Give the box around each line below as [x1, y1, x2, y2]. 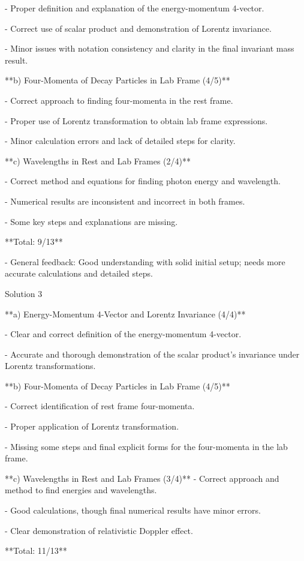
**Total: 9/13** [5, 235, 63, 248]
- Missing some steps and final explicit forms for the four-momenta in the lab [5, 440, 288, 452]
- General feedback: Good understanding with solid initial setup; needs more [5, 255, 285, 268]
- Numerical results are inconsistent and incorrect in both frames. [5, 194, 245, 207]
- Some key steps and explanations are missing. [5, 215, 178, 227]
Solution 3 [5, 287, 43, 299]
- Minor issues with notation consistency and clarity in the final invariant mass [5, 42, 294, 55]
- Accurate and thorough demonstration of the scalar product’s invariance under [5, 347, 300, 360]
